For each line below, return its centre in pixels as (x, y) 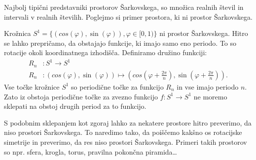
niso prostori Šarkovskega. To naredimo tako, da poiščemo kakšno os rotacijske (123, 132)
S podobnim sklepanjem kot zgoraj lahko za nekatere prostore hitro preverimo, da (128, 122)
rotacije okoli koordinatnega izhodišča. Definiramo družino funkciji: (106, 52)
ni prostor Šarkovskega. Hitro (204, 33)
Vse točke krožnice (32, 86)
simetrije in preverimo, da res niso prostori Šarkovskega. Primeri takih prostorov (126, 142)
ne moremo (210, 96)
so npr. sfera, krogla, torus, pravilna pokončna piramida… (91, 151)
